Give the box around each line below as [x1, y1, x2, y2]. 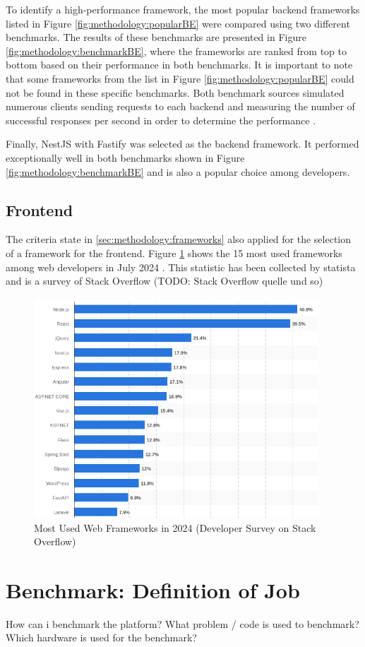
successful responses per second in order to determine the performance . [6, 112, 316, 127]
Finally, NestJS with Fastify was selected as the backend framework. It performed [6, 136, 359, 151]
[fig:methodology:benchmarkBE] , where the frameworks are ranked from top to [6, 43, 347, 58]
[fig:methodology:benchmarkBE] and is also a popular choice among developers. [6, 164, 350, 179]
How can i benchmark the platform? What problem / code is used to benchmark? [6, 616, 359, 631]
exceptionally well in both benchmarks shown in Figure [6, 150, 245, 165]
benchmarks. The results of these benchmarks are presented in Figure [6, 30, 306, 44]
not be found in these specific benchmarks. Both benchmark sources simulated [6, 85, 345, 100]
